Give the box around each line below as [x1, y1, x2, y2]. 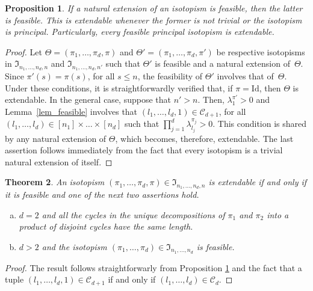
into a [267, 208, 289, 221]
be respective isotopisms [216, 45, 305, 58]
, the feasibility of [137, 70, 203, 82]
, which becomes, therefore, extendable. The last [115, 132, 294, 144]
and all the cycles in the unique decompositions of [42, 208, 225, 221]
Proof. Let [5, 45, 42, 58]
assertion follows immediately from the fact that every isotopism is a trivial [5, 144, 283, 156]
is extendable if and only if [208, 176, 307, 188]
